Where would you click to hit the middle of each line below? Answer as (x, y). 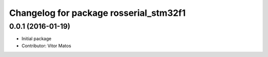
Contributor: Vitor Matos (46, 46)
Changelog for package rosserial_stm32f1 (98, 13)
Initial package (36, 39)
